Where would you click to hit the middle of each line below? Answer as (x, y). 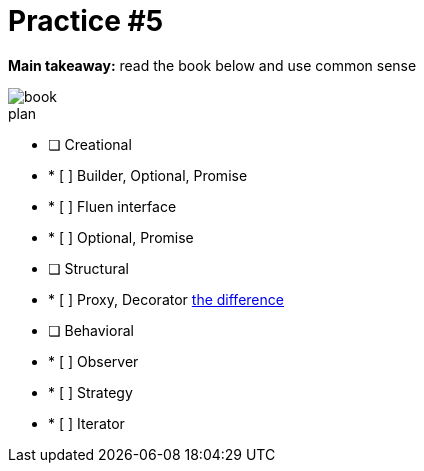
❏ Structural (88, 268)
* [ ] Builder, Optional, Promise (148, 175)
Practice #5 (86, 21)
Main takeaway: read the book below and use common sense (212, 65)
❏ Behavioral (91, 330)
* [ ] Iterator (86, 423)
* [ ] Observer (93, 361)
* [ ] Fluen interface (112, 206)
